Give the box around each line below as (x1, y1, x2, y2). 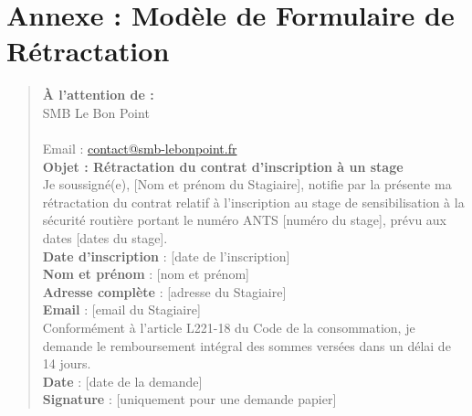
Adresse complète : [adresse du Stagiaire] (42, 282, 287, 301)
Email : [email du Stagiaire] (42, 300, 201, 319)
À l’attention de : (42, 85, 154, 104)
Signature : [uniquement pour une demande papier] (42, 389, 337, 409)
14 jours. (42, 354, 91, 373)
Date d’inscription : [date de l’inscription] (42, 246, 290, 265)
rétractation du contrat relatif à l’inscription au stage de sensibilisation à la (42, 192, 465, 211)
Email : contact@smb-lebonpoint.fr (42, 139, 237, 158)
